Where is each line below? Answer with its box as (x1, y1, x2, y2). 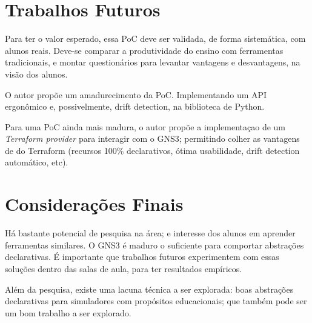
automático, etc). (5, 156, 68, 168)
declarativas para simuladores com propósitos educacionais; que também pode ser (5, 295, 307, 307)
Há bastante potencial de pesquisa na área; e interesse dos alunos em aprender (5, 227, 296, 239)
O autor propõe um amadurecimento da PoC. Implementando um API (5, 88, 267, 101)
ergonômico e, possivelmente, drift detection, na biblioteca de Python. (5, 100, 265, 113)
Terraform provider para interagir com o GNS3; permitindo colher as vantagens (5, 132, 300, 145)
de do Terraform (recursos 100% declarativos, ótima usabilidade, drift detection (5, 144, 300, 156)
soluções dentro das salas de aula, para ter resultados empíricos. (5, 262, 242, 275)
